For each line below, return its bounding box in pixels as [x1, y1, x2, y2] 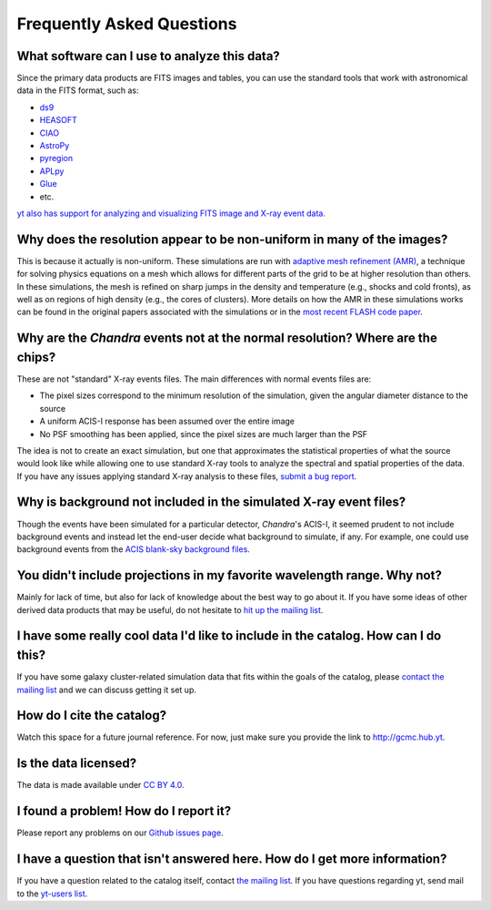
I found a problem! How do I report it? [16, 803, 232, 819]
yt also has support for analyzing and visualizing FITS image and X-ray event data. [16, 208, 326, 219]
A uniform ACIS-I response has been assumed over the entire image [39, 415, 296, 427]
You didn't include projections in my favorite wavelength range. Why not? [16, 567, 443, 583]
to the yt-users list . [16, 888, 88, 899]
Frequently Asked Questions [16, 14, 237, 34]
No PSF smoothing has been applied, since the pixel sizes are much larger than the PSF [39, 428, 368, 439]
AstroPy [39, 140, 70, 151]
